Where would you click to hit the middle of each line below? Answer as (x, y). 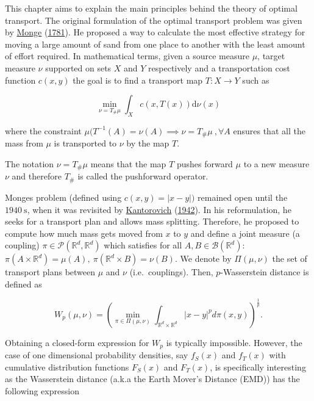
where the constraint (43, 130)
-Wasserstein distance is (265, 272)
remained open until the (243, 197)
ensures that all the (269, 130)
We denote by (206, 258)
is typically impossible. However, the (234, 342)
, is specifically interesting (258, 367)
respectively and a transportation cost (219, 67)
